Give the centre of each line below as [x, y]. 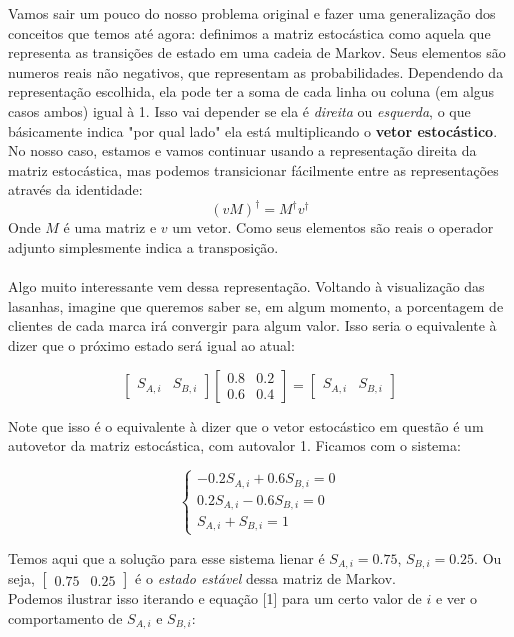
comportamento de [65, 617]
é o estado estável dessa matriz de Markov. [265, 578]
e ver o [456, 598]
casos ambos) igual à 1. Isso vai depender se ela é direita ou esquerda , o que [239, 110]
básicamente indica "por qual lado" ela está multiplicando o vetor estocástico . [253, 130]
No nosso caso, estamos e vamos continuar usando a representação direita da [242, 150]
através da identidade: [75, 189]
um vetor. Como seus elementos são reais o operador [333, 227]
